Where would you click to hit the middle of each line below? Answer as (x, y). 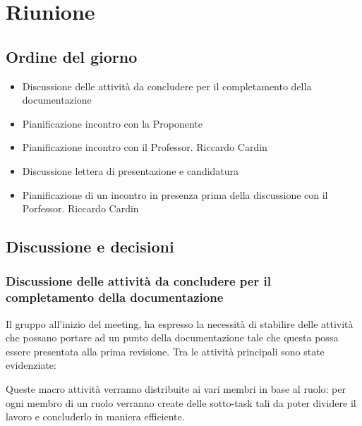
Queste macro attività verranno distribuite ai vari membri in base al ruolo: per (176, 389)
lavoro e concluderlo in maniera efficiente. (95, 416)
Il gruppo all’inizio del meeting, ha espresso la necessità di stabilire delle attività (180, 323)
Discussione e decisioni (90, 247)
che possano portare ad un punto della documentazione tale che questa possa (172, 337)
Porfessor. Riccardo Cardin (80, 208)
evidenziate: (31, 365)
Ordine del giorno (72, 56)
